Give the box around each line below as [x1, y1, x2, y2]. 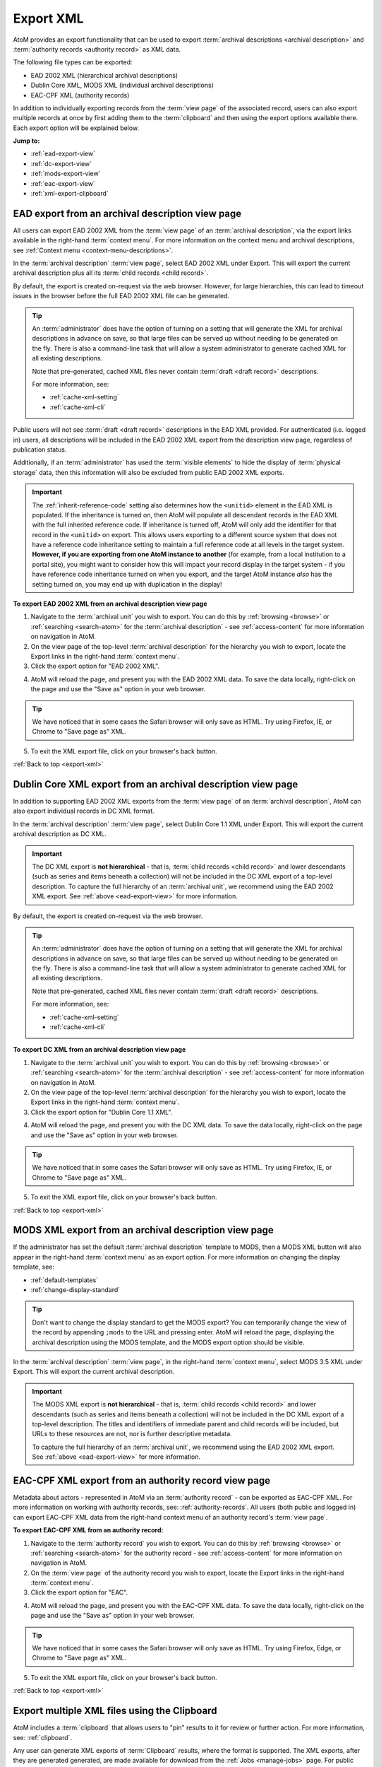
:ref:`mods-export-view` [30, 170, 101, 178]
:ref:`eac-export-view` [30, 179, 95, 187]
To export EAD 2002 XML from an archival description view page [13, 599, 207, 608]
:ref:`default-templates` [30, 1276, 99, 1284]
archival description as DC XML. [13, 830, 107, 838]
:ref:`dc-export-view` [30, 159, 92, 168]
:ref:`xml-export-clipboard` [30, 189, 109, 198]
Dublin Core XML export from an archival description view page [13, 778, 298, 790]
